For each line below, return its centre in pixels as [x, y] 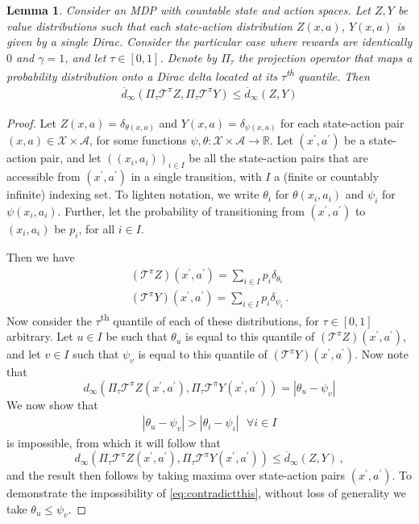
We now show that [52, 404]
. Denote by [189, 57]
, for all [97, 228]
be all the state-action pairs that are [278, 158]
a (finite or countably [327, 176]
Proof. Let [31, 122]
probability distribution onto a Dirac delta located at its [142, 76]
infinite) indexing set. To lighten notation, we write [133, 194]
